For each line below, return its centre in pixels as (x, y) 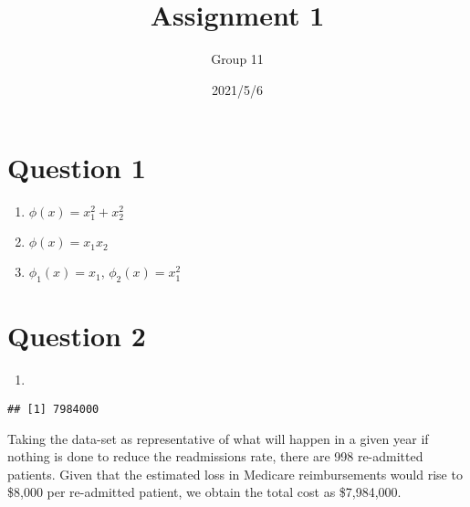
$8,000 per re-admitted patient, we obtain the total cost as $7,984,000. (204, 492)
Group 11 (237, 59)
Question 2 (77, 336)
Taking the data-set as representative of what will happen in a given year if (218, 438)
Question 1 (77, 168)
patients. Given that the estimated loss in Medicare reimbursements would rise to (235, 474)
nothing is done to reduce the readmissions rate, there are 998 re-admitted (215, 456)
